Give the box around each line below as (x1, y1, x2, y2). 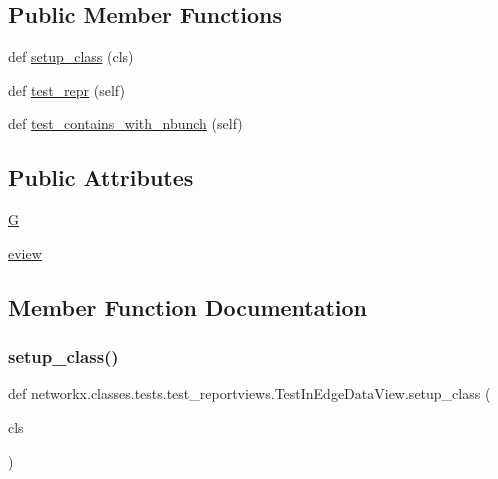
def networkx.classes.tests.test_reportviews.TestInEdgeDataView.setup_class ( (8, 383, 491, 404)
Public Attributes (8, 162, 194, 193)
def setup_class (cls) (8, 46, 134, 67)
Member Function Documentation (8, 291, 368, 322)
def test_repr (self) (8, 79, 125, 100)
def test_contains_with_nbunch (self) (8, 113, 243, 134)
